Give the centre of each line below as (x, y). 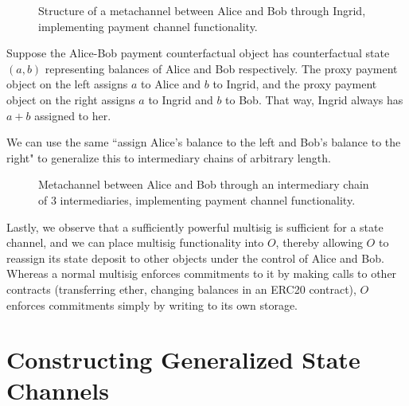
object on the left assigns (67, 84)
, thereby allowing (319, 242)
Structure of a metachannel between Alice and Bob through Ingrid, (202, 10)
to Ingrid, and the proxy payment (295, 84)
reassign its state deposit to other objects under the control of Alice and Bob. (195, 258)
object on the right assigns (71, 99)
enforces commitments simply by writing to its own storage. (152, 304)
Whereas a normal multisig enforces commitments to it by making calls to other (202, 273)
